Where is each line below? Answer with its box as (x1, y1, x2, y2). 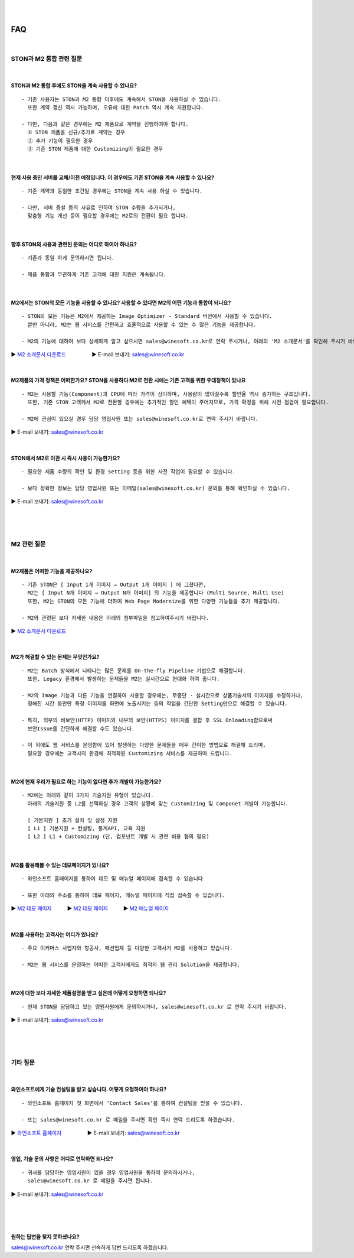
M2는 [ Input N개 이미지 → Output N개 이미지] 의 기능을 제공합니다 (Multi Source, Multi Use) (27, 590, 284, 596)
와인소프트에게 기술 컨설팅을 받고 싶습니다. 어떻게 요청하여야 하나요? (11, 1086, 167, 1093)
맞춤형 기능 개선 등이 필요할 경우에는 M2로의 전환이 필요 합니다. (27, 213, 189, 219)
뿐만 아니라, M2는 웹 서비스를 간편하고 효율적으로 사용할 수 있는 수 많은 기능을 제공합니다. (27, 321, 257, 328)
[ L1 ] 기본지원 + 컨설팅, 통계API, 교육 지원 (27, 825, 146, 832)
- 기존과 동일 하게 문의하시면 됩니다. (21, 254, 115, 261)
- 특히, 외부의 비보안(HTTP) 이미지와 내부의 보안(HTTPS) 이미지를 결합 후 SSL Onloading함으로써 (21, 717, 273, 724)
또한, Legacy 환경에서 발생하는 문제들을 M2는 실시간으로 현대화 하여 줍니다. (27, 675, 220, 682)
